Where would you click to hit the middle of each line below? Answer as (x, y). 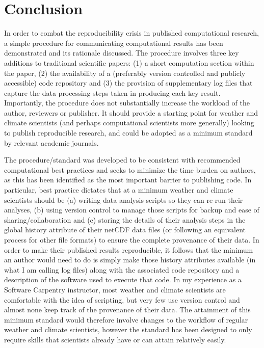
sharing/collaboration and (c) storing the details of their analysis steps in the (125, 219)
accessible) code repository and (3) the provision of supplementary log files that (128, 83)
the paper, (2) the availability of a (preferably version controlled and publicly (125, 73)
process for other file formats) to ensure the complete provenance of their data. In (132, 239)
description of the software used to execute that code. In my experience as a (123, 279)
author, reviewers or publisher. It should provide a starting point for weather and (131, 112)
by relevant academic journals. (51, 142)
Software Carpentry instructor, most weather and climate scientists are (115, 289)
